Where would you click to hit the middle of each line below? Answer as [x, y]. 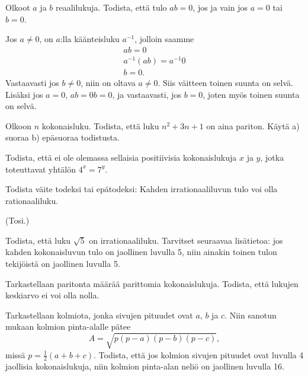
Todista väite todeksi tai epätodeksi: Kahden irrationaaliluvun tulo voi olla [142, 189]
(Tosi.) [17, 220]
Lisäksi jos [24, 94]
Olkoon [18, 125]
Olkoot [18, 7]
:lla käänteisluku [90, 39]
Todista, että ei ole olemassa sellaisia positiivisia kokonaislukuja [121, 157]
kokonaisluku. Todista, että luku [100, 125]
